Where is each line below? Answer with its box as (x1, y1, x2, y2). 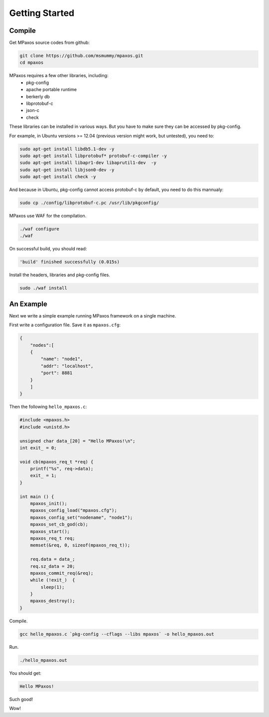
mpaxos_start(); (30, 528, 70, 534)
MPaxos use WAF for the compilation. (9, 213, 87, 219)
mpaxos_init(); (30, 501, 67, 507)
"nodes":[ (30, 342, 54, 348)
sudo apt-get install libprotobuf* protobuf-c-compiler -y (19, 153, 167, 159)
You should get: (9, 670, 42, 676)
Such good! (9, 696, 33, 702)
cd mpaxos (19, 60, 44, 66)
